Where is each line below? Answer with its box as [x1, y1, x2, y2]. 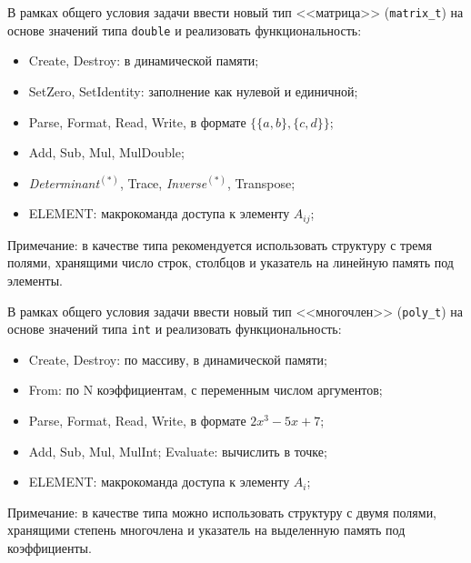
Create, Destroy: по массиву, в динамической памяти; [28, 349, 327, 368]
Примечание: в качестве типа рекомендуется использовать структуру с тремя [7, 235, 432, 254]
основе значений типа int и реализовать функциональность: [7, 319, 342, 338]
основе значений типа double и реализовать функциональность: [7, 20, 362, 39]
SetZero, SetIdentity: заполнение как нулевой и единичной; [28, 81, 358, 100]
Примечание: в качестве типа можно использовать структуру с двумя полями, [7, 502, 437, 521]
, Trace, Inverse [119, 173, 207, 192]
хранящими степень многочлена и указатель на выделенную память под [7, 520, 406, 539]
